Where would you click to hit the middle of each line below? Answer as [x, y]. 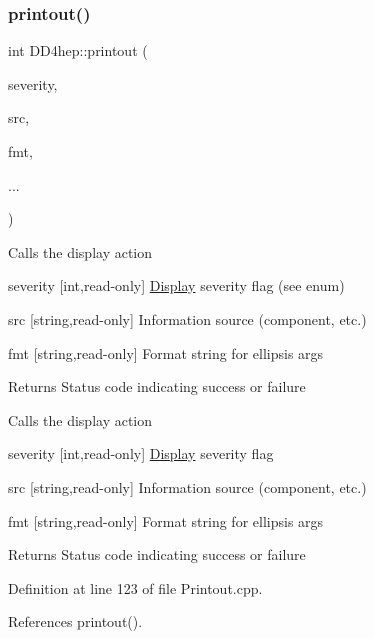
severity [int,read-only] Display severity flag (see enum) [176, 285]
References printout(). [75, 621]
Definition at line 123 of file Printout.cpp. [135, 587]
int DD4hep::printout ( [78, 50]
